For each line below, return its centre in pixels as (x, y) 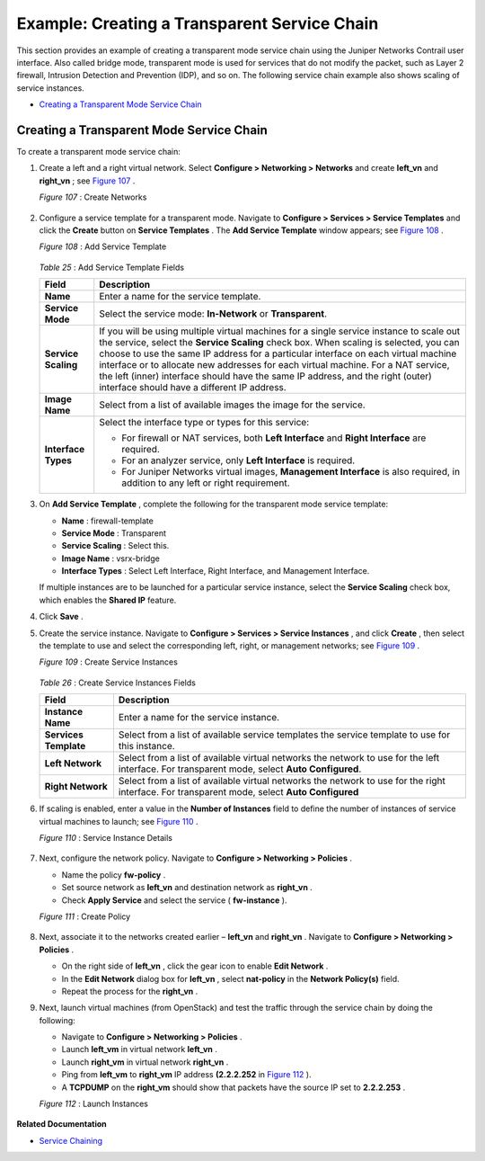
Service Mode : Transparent (114, 533)
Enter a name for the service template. (180, 297)
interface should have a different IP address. (193, 388)
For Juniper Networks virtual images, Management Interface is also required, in (291, 472)
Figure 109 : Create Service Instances (109, 662)
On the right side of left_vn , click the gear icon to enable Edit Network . (195, 966)
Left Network (73, 764)
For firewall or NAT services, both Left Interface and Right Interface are (274, 438)
